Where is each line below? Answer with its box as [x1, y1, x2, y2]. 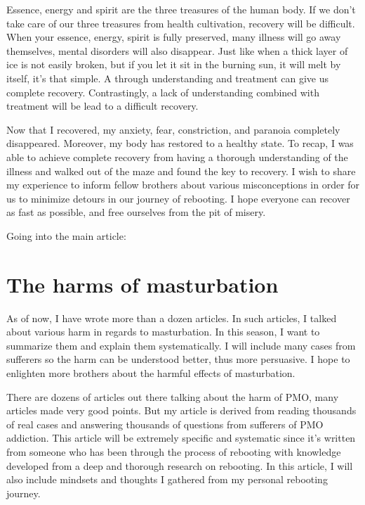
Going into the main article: [6, 228, 126, 243]
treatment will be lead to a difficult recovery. [6, 98, 199, 113]
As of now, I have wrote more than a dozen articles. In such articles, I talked [6, 310, 337, 325]
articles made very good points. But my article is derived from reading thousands [6, 403, 357, 418]
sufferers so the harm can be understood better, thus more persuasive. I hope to [6, 352, 350, 366]
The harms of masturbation [6, 269, 279, 298]
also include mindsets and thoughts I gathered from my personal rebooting [6, 472, 328, 487]
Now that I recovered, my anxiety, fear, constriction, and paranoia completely [6, 122, 340, 136]
